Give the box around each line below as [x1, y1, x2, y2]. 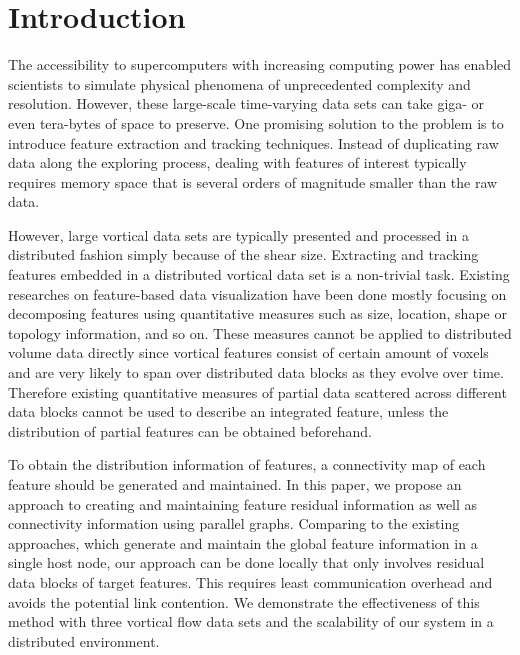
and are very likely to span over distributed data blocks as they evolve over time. [8, 362, 504, 383]
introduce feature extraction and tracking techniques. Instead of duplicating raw [8, 132, 499, 153]
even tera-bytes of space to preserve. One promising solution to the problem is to [8, 112, 504, 133]
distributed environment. [8, 630, 160, 651]
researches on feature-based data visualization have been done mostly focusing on [8, 283, 507, 304]
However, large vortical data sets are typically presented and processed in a [8, 224, 470, 245]
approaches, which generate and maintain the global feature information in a [8, 532, 478, 553]
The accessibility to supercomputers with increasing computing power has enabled [8, 54, 512, 75]
